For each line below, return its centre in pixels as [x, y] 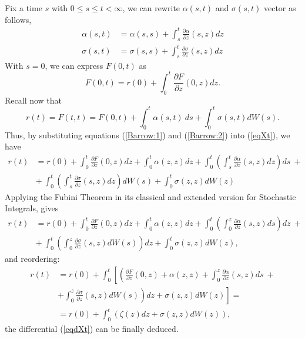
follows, [18, 19]
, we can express [74, 65]
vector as [280, 8]
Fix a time [24, 8]
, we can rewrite [151, 8]
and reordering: [32, 259]
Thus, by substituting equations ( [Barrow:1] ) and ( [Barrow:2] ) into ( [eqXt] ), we [148, 134]
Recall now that [33, 100]
